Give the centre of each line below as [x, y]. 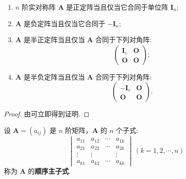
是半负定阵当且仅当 [54, 76]
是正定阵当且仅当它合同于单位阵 [117, 7]
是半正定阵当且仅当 [54, 40]
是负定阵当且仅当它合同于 [64, 23]
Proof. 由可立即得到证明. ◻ [47, 114]
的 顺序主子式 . [49, 171]
